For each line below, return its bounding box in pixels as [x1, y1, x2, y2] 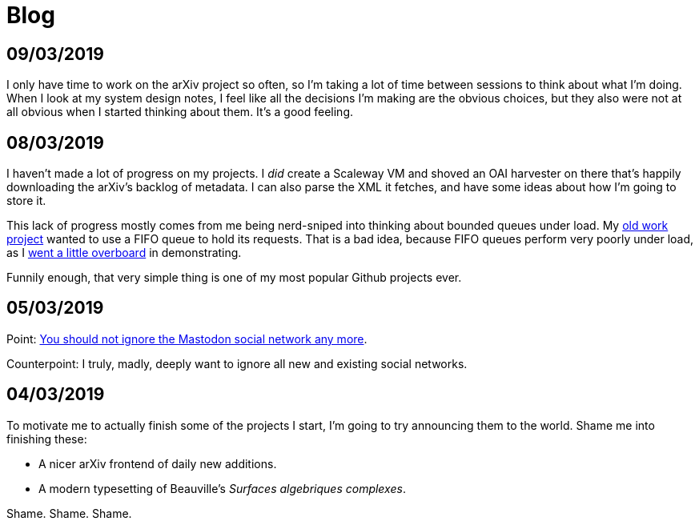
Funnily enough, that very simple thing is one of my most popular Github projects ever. [6, 271, 462, 285]
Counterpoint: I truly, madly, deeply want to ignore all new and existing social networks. [6, 356, 468, 371]
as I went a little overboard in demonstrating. [6, 246, 242, 260]
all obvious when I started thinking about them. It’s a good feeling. [6, 105, 354, 119]
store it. [6, 194, 46, 208]
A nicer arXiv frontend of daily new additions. [38, 456, 277, 471]
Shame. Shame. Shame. [6, 506, 132, 520]
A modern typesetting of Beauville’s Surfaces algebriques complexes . [38, 481, 406, 495]
